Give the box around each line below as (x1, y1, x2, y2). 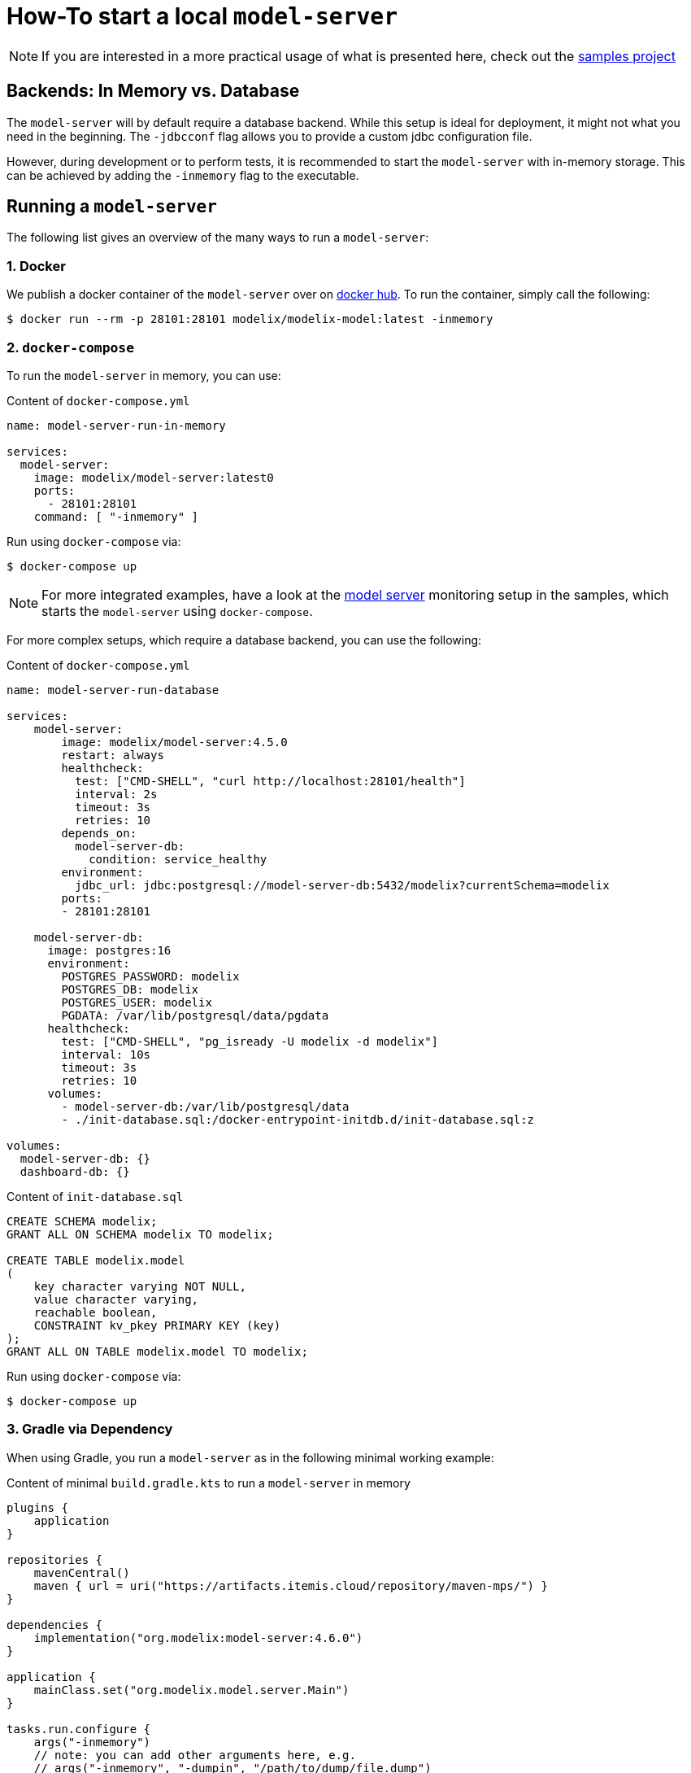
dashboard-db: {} (20, 1164, 130, 1178)
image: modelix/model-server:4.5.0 (61, 735, 288, 749)
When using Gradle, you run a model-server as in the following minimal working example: (7, 1450, 494, 1465)
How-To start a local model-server (7, 2, 398, 30)
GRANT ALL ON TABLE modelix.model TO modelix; (7, 1344, 308, 1358)
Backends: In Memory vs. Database (7, 81, 300, 102)
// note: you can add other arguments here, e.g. (33, 1748, 356, 1762)
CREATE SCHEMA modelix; (7, 1214, 158, 1228)
